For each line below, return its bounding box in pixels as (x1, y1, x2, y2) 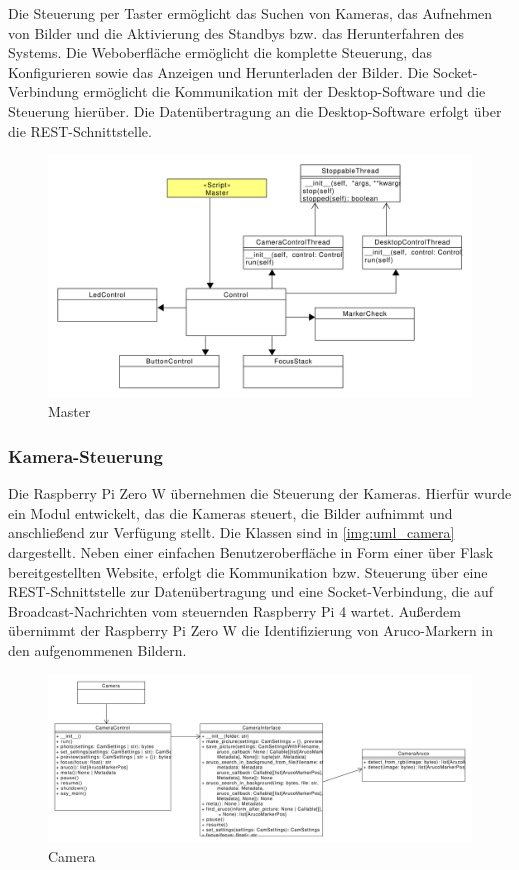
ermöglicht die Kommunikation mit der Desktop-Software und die (83, 81, 486, 102)
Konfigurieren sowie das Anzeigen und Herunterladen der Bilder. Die (8, 61, 429, 82)
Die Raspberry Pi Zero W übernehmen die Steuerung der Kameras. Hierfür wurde (8, 483, 512, 504)
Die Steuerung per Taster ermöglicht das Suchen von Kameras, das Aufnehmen (8, 3, 493, 23)
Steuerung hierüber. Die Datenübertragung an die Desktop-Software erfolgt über (8, 100, 502, 121)
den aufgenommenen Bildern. (8, 639, 187, 660)
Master (48, 401, 91, 422)
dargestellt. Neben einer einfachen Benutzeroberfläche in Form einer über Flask (8, 541, 494, 562)
